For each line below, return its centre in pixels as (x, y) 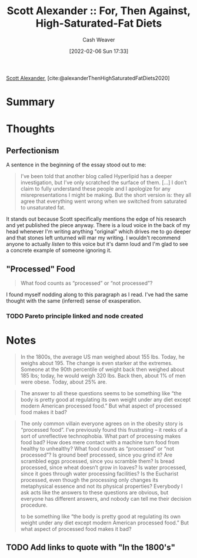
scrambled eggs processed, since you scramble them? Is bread (97, 461)
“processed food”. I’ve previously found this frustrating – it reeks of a (104, 429)
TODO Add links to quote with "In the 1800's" (91, 548)
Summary (30, 102)
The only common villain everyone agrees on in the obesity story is (102, 424)
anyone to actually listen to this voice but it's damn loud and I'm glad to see (97, 244)
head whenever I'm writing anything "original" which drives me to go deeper (98, 232)
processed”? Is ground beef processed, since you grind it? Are (96, 455)
